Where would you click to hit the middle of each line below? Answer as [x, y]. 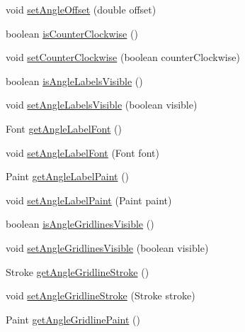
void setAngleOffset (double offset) [81, 9]
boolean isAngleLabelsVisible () [74, 81]
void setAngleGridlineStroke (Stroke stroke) [101, 295]
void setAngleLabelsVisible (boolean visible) [102, 105]
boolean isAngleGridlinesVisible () [80, 224]
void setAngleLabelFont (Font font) [82, 152]
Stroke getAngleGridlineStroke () [78, 271]
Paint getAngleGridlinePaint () [73, 319]
